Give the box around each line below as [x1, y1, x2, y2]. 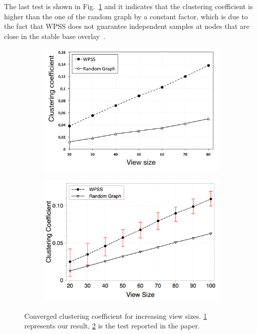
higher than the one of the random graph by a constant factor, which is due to [4, 11, 248, 21]
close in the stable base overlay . [4, 30, 105, 41]
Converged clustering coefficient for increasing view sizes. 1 [24, 310, 207, 321]
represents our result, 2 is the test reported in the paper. [24, 320, 200, 331]
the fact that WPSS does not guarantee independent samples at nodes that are [4, 21, 249, 31]
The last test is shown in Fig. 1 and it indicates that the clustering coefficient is [4, 1, 253, 11]
